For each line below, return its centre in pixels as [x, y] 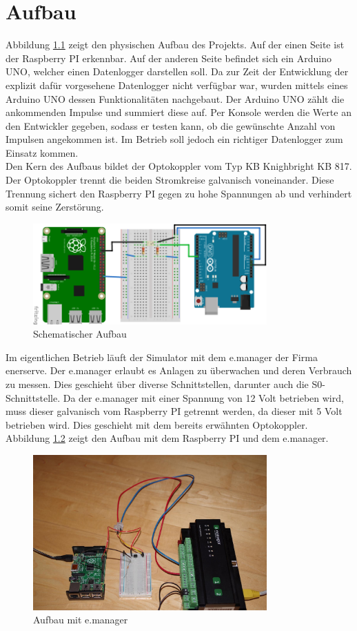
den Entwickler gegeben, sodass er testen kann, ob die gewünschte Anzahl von [171, 125]
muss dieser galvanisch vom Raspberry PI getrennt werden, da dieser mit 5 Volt [174, 411]
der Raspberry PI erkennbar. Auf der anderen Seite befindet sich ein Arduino [169, 58]
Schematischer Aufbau [80, 334]
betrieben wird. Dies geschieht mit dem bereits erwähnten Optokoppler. [157, 424]
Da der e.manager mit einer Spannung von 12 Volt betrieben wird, [203, 397]
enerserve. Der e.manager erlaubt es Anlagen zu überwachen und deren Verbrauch [179, 370]
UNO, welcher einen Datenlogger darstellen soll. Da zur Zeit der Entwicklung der [177, 71]
